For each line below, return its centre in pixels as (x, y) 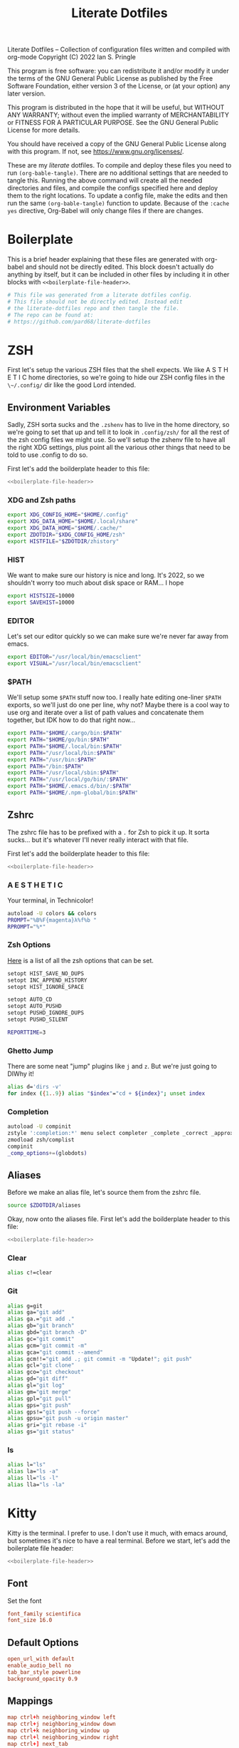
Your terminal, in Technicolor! (51, 900)
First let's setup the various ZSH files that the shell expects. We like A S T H (118, 370)
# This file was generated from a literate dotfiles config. (100, 295)
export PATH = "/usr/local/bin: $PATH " (62, 753)
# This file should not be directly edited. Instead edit (95, 302)
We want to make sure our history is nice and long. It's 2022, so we (106, 575)
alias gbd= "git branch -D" (47, 1332)
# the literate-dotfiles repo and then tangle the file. (94, 308)
